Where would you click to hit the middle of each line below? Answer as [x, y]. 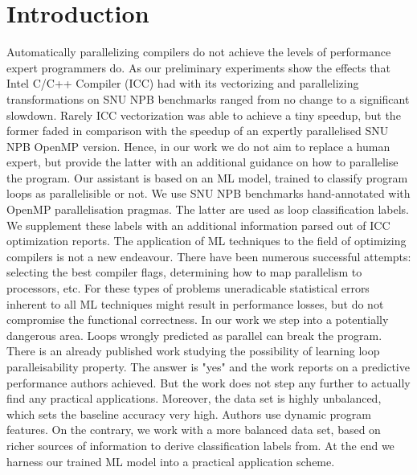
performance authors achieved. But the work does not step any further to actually [208, 382]
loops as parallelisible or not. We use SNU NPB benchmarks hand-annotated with [208, 193]
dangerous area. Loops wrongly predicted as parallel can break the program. [194, 335]
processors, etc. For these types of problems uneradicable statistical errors [188, 288]
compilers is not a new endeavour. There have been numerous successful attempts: [209, 256]
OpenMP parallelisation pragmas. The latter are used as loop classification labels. [208, 209]
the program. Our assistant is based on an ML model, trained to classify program [207, 177]
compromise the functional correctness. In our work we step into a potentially [198, 319]
